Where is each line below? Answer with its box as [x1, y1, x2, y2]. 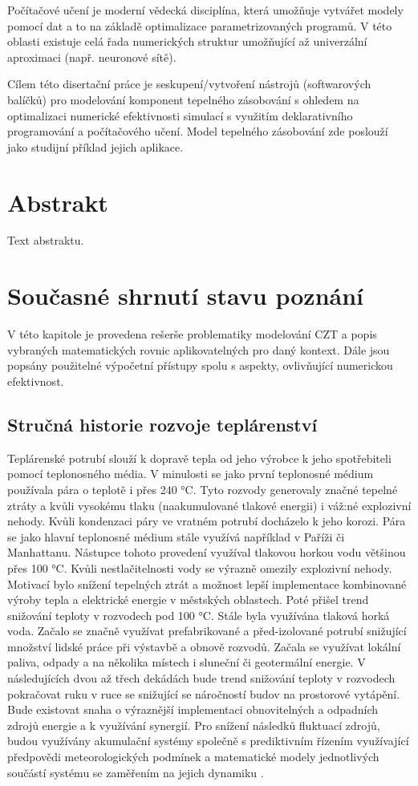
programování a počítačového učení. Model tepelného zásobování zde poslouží [7, 123, 388, 140]
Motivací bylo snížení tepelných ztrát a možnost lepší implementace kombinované [7, 575, 407, 592]
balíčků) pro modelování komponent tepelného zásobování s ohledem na [7, 91, 359, 107]
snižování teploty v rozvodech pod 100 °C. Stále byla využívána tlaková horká [7, 606, 390, 623]
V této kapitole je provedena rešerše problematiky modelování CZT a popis [7, 326, 377, 342]
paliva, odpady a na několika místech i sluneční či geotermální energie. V [7, 654, 366, 671]
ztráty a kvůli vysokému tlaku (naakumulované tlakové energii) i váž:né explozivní [7, 496, 412, 513]
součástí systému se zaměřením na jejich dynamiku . [7, 764, 264, 780]
